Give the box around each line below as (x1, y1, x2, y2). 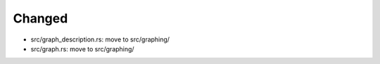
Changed (13, 11, 68, 26)
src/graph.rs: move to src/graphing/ (30, 44, 134, 53)
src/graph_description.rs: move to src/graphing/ (30, 35, 170, 44)
